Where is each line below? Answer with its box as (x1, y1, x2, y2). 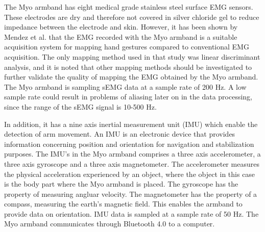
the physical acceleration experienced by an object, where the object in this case (4, 168, 255, 179)
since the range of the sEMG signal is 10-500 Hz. (4, 101, 157, 112)
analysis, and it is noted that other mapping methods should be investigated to (4, 61, 252, 72)
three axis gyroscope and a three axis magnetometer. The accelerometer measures (4, 158, 259, 169)
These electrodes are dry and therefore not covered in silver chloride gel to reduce (4, 11, 259, 22)
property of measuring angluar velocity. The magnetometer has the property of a (4, 188, 257, 199)
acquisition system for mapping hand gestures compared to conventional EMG (4, 41, 249, 52)
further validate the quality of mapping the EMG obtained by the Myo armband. (4, 71, 258, 82)
